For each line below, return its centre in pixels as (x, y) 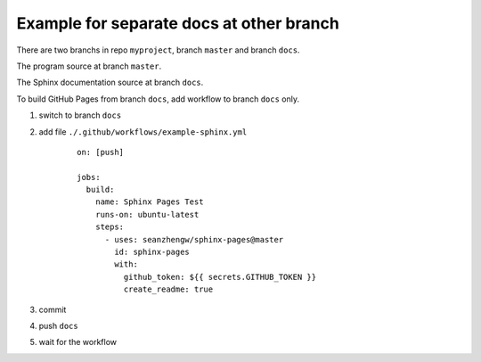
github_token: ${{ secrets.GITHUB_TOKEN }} (220, 277)
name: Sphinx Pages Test (149, 202)
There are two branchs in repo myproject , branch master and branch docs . (158, 50)
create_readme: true (168, 289)
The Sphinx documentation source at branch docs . (110, 82)
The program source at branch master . (89, 66)
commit (53, 309)
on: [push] (101, 152)
